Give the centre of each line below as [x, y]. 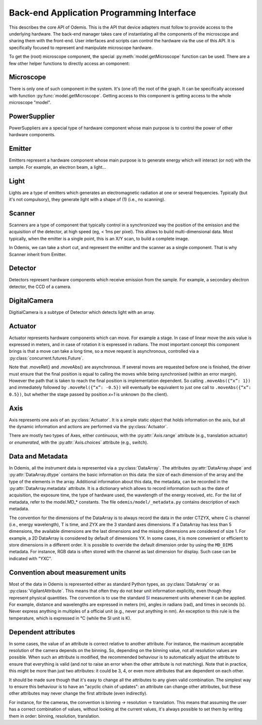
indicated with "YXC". [31, 558]
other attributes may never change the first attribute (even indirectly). [78, 693]
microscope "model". [30, 103]
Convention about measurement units [67, 572]
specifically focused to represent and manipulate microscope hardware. [81, 47]
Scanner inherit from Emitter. [38, 254]
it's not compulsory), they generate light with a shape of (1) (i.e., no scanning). [87, 199]
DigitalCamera [31, 300]
